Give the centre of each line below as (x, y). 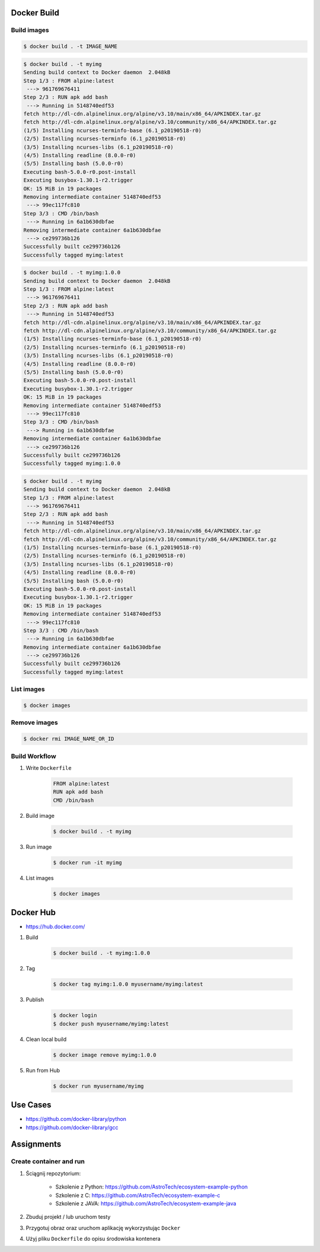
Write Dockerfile (49, 767)
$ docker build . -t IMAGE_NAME (71, 47)
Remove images (35, 722)
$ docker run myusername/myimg (99, 1086)
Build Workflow (33, 756)
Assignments (36, 1144)
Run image (39, 847)
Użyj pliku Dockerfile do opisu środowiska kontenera (93, 1239)
